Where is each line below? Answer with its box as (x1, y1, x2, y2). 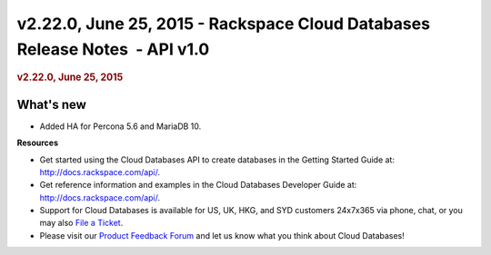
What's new (16, 96, 86, 113)
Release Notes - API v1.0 (16, 39, 210, 59)
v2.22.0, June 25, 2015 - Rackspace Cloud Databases (16, 14, 431, 34)
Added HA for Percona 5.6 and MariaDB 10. (39, 121, 202, 132)
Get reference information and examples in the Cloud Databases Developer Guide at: (39, 180, 357, 191)
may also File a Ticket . (39, 218, 124, 229)
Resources (16, 137, 59, 149)
